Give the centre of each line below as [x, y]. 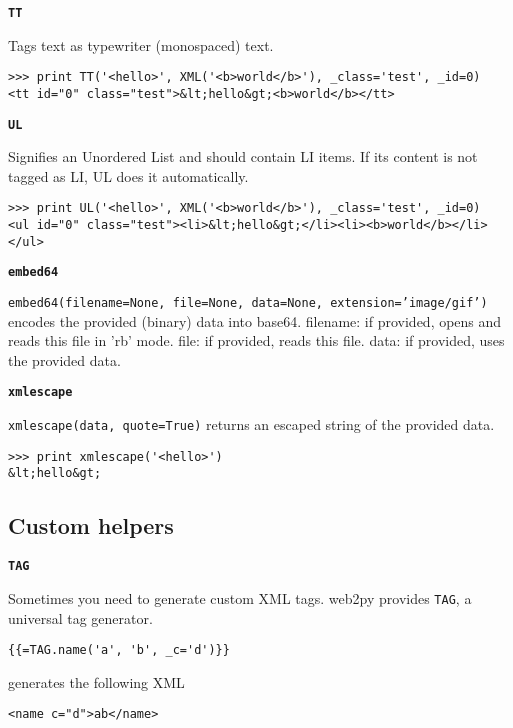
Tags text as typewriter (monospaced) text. [141, 44]
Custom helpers [91, 525]
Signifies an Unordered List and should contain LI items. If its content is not [243, 156]
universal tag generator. [80, 617]
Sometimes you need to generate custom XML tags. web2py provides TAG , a [240, 597]
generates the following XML [96, 681]
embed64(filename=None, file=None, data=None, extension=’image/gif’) [248, 303]
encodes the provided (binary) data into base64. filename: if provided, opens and [255, 320]
